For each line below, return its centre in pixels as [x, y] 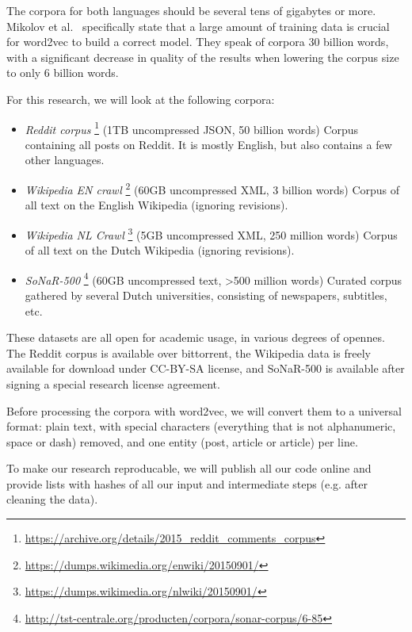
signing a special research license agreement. [113, 383]
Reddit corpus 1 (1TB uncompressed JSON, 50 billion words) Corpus [192, 128]
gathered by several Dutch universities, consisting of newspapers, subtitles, [206, 295]
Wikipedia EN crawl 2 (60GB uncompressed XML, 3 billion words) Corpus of [212, 188]
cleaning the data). [52, 499]
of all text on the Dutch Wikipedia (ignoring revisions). [160, 250]
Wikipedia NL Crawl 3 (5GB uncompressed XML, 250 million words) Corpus [211, 233]
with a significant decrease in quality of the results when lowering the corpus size [203, 57]
